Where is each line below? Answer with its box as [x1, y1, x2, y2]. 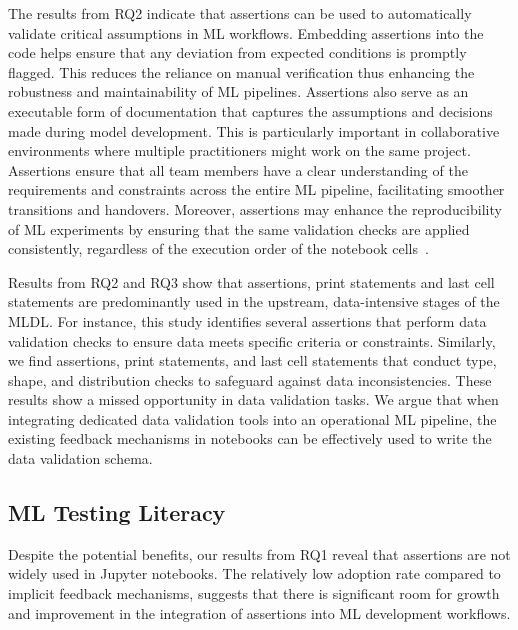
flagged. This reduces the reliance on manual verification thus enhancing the [8, 61, 475, 82]
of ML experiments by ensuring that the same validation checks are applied [8, 218, 470, 239]
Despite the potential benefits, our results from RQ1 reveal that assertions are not [8, 543, 511, 564]
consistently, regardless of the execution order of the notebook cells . [8, 238, 429, 259]
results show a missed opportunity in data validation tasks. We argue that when [8, 389, 499, 410]
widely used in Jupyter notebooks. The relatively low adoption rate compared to [8, 563, 501, 584]
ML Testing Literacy [8, 497, 226, 528]
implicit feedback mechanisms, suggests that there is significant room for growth [8, 583, 500, 604]
